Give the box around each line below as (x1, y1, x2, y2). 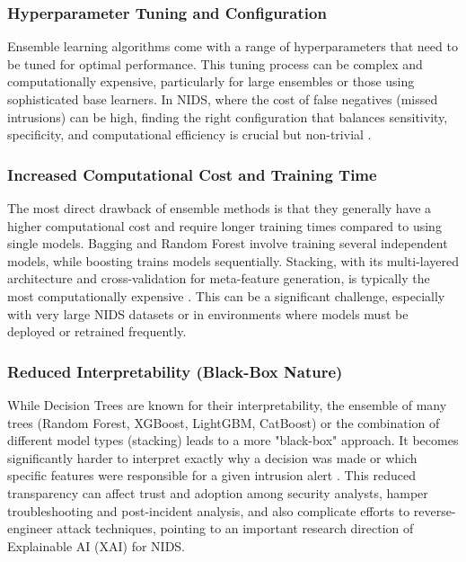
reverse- (413, 501, 456, 520)
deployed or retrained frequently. (7, 322, 187, 341)
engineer (7, 519, 53, 538)
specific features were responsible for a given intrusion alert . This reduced (7, 466, 416, 485)
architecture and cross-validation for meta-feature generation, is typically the (7, 269, 430, 288)
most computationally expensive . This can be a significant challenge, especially (7, 286, 445, 305)
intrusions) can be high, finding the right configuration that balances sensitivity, (7, 107, 448, 126)
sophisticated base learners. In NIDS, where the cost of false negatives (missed (7, 90, 438, 108)
